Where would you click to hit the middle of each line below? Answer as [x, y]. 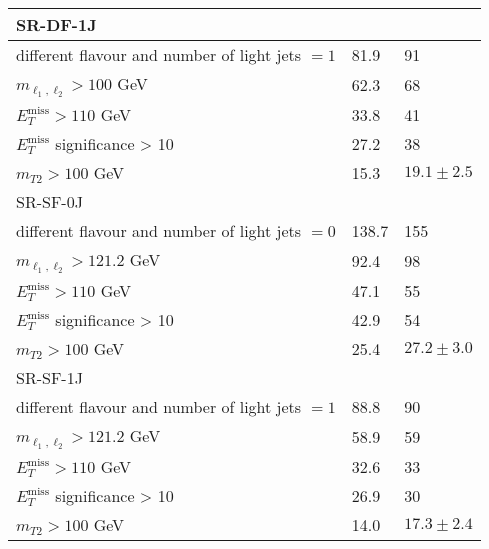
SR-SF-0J [49, 201]
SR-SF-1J [49, 377]
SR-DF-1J [56, 24]
